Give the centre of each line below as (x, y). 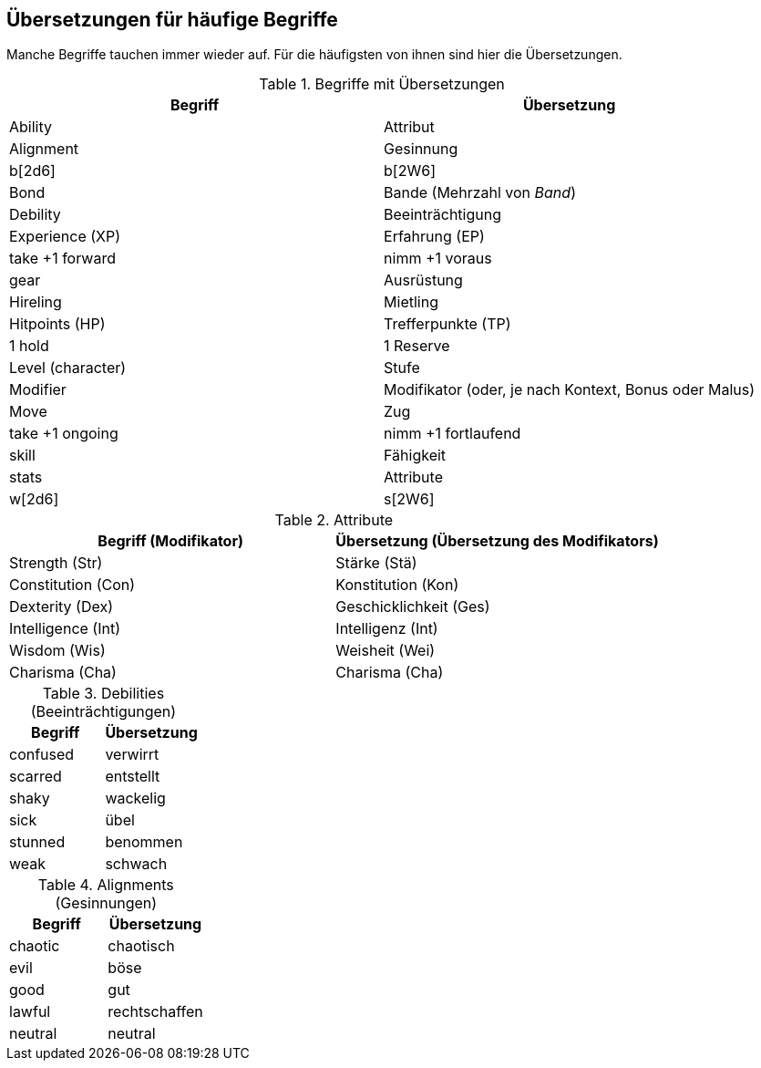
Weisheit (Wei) (386, 651)
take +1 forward (62, 259)
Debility (35, 215)
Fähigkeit (415, 456)
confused (42, 755)
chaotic (35, 946)
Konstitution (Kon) (397, 585)
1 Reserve (417, 346)
